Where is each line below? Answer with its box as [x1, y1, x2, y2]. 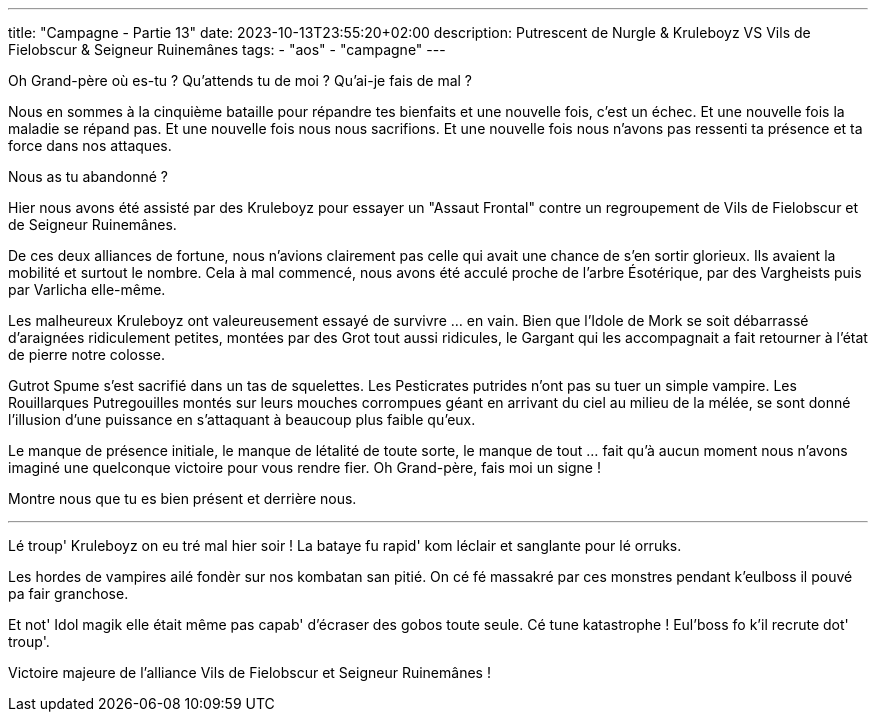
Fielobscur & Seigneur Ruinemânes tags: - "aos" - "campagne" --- [8, 41, 446, 58]
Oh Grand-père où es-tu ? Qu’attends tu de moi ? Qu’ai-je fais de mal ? [8, 72, 472, 89]
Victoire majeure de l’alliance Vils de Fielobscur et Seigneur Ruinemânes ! [8, 664, 491, 681]
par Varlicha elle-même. [8, 281, 166, 298]
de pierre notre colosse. [8, 346, 165, 363]
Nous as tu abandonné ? [8, 168, 169, 185]
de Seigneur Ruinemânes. [8, 216, 177, 233]
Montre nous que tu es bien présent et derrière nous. [8, 490, 357, 507]
